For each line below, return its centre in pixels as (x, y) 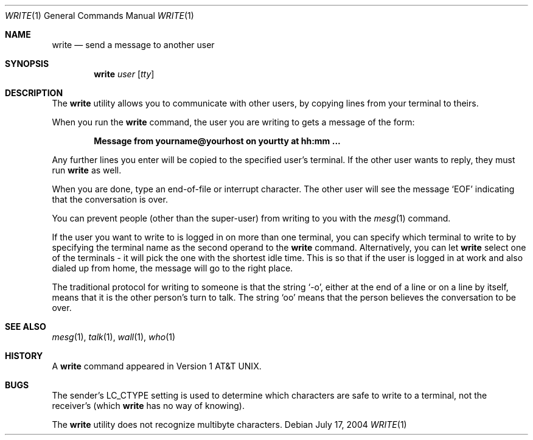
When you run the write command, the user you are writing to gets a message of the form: (233, 122)
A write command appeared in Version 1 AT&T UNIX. (157, 366)
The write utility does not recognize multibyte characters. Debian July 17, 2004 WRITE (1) (229, 424)
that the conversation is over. (110, 199)
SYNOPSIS (27, 64)
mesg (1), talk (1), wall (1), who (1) (114, 337)
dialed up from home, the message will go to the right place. (172, 268)
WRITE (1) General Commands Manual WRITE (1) (99, 16)
